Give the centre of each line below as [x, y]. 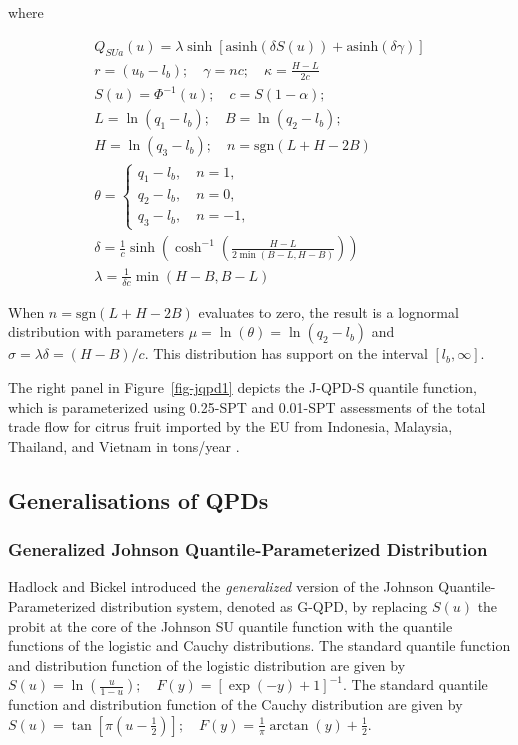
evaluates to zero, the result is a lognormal [328, 311]
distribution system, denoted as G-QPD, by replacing [264, 605]
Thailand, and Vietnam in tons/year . [124, 445]
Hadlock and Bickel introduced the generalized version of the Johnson [221, 586]
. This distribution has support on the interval [286, 353]
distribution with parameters [96, 331]
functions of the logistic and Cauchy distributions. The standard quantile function [259, 645]
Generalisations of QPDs [138, 499]
